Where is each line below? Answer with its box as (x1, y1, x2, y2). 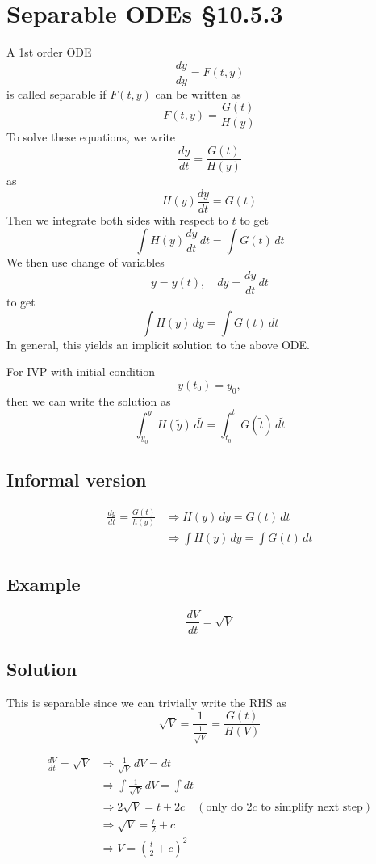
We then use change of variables (6, 254, 165, 271)
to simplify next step (261, 801, 363, 813)
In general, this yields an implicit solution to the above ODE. (6, 335, 310, 352)
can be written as (155, 85, 241, 102)
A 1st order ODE (6, 44, 92, 61)
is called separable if (6, 85, 107, 102)
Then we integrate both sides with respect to (6, 211, 228, 228)
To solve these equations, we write (6, 129, 176, 145)
